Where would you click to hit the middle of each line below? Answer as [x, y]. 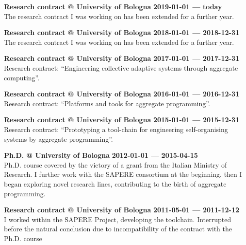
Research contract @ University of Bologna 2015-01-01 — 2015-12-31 [122, 120]
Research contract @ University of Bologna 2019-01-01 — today [113, 6]
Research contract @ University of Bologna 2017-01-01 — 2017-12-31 [122, 58]
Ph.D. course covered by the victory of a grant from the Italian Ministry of [115, 164]
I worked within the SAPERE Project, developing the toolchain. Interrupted [118, 219]
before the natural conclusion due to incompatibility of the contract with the [118, 229]
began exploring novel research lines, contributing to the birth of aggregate [115, 183]
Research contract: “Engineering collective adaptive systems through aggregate [121, 67]
